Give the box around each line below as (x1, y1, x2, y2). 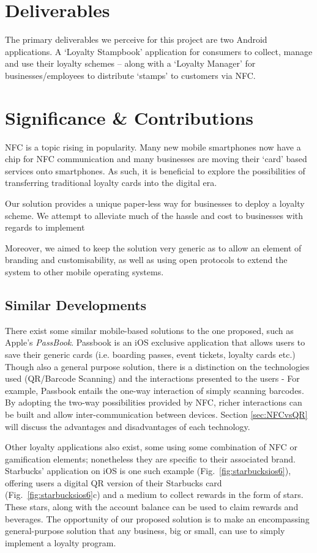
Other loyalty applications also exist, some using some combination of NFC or (5, 440, 297, 453)
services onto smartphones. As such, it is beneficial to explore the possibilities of (5, 164, 305, 177)
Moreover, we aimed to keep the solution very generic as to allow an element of (5, 241, 302, 254)
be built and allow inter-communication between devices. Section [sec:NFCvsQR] (5, 407, 308, 420)
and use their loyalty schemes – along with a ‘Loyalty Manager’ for (5, 57, 256, 70)
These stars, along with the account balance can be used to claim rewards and (5, 500, 299, 513)
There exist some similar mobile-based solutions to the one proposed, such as (5, 324, 294, 336)
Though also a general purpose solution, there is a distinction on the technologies (5, 360, 310, 373)
